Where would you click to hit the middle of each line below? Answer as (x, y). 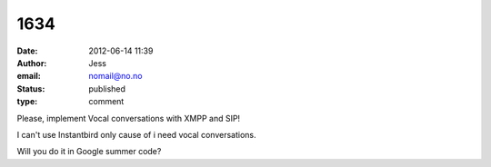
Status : (31, 88)
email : (29, 76)
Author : (32, 63)
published (107, 88)
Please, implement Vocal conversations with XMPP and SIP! (129, 118)
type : (27, 102)
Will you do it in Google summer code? (89, 152)
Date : (27, 51)
